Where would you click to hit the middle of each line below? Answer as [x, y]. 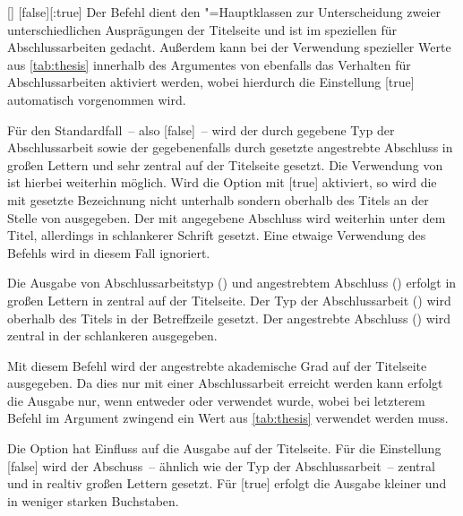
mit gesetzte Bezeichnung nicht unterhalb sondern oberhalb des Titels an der [218, 199]
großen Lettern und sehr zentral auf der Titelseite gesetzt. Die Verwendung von [225, 164]
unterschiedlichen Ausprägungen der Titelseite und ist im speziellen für [202, 29]
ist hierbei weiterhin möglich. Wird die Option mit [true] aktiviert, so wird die [222, 182]
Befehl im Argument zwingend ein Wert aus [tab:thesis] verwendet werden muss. [228, 418]
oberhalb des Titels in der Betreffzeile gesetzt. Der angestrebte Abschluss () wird [229, 318]
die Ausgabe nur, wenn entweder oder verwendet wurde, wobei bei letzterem [216, 400]
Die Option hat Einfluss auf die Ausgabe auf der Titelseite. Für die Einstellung [224, 448]
